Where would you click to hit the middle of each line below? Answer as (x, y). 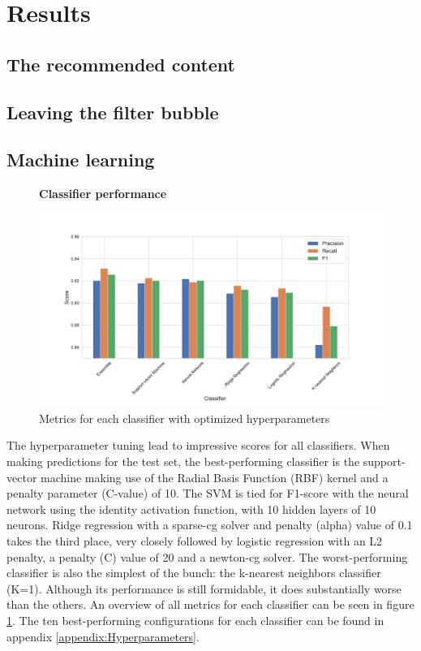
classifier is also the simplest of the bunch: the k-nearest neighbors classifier (194, 573)
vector (22, 477)
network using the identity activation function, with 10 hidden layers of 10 (191, 509)
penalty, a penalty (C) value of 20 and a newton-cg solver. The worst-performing (207, 556)
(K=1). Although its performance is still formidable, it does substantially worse (204, 588)
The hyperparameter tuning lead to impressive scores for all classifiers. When (198, 445)
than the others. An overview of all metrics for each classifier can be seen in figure (210, 604)
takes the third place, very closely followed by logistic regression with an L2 (195, 540)
